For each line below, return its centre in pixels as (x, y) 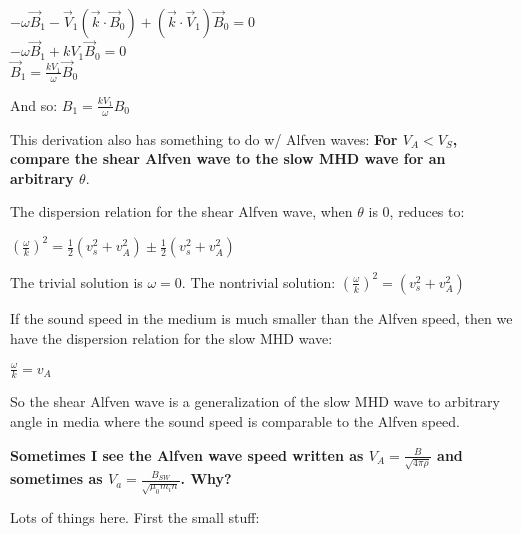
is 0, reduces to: (416, 211)
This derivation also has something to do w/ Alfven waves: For (204, 138)
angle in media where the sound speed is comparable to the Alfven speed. (235, 421)
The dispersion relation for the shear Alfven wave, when (181, 211)
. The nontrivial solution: (258, 281)
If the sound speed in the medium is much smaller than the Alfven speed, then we (261, 317)
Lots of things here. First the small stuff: (135, 517)
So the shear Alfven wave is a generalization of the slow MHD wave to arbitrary (255, 401)
